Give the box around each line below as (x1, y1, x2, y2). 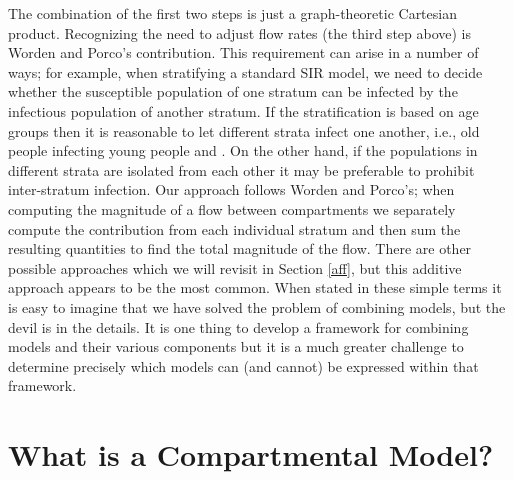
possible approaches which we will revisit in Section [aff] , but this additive (8, 257, 462, 278)
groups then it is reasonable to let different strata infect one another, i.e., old (8, 120, 480, 141)
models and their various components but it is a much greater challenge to (8, 336, 464, 357)
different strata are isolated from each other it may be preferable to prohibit (8, 159, 475, 180)
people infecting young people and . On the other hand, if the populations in (8, 140, 478, 161)
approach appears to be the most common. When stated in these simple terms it (8, 277, 502, 298)
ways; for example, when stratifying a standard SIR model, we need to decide (8, 61, 483, 82)
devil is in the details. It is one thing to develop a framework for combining (8, 316, 469, 337)
